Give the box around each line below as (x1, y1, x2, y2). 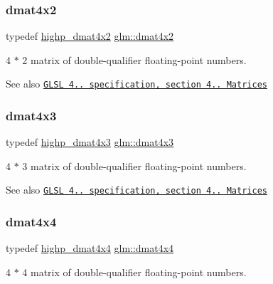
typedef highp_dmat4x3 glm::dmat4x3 (6, 135, 174, 149)
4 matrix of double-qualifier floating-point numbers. (22, 264, 247, 279)
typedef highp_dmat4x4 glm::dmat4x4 (6, 241, 174, 256)
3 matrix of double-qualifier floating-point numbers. (22, 158, 247, 173)
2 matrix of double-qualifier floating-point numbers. (22, 52, 247, 67)
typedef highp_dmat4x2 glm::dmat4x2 (6, 28, 174, 43)
